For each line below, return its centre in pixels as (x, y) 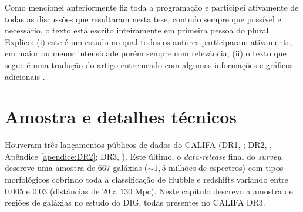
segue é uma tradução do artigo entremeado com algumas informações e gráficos (149, 64)
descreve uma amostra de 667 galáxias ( (76, 168)
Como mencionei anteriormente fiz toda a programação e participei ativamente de (152, 7)
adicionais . (25, 76)
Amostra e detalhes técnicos (121, 117)
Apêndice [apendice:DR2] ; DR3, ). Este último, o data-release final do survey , (144, 156)
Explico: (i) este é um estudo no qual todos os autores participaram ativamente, (149, 41)
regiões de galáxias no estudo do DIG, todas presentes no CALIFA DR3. (135, 202)
